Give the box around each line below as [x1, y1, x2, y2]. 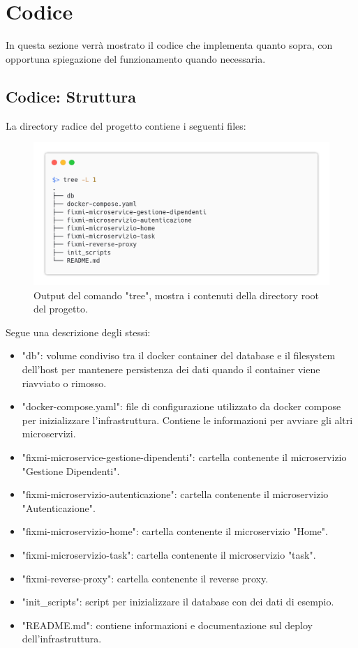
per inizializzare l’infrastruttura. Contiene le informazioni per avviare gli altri [22, 412, 353, 427]
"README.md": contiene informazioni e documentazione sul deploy [22, 617, 313, 632]
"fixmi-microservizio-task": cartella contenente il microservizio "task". [22, 547, 316, 562]
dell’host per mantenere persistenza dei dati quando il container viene [22, 362, 320, 377]
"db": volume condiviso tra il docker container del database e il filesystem [22, 348, 336, 363]
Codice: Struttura [6, 85, 136, 107]
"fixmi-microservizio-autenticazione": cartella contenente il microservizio [22, 487, 329, 502]
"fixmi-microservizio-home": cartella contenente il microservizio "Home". [22, 524, 328, 538]
